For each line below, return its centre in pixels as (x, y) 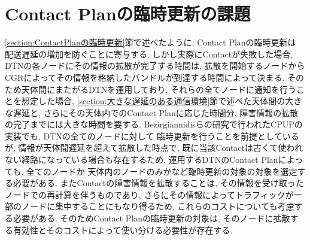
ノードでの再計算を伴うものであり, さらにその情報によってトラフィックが (149, 194)
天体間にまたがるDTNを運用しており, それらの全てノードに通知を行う (159, 89)
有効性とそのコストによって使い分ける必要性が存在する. (123, 230)
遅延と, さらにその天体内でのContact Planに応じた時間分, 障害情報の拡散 (156, 112)
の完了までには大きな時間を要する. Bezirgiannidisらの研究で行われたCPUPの (154, 124)
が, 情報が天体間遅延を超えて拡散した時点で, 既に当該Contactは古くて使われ (154, 148)
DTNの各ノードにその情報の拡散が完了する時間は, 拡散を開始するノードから (155, 66)
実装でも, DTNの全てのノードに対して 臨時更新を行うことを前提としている (152, 136)
